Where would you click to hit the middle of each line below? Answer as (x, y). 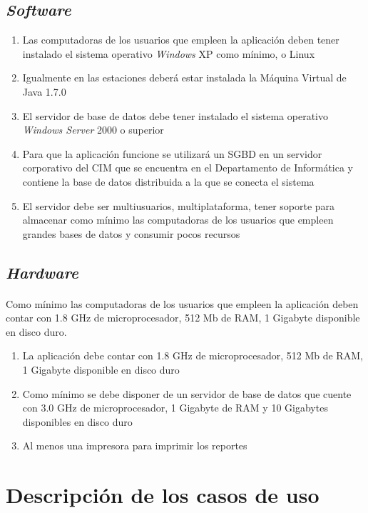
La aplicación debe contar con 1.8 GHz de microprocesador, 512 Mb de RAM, (193, 355)
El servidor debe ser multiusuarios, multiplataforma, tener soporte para (179, 205)
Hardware (42, 272)
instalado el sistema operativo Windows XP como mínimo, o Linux (169, 53)
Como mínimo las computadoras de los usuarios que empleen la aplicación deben (182, 303)
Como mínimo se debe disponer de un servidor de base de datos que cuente (187, 393)
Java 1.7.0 (44, 91)
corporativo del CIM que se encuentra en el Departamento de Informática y (188, 168)
